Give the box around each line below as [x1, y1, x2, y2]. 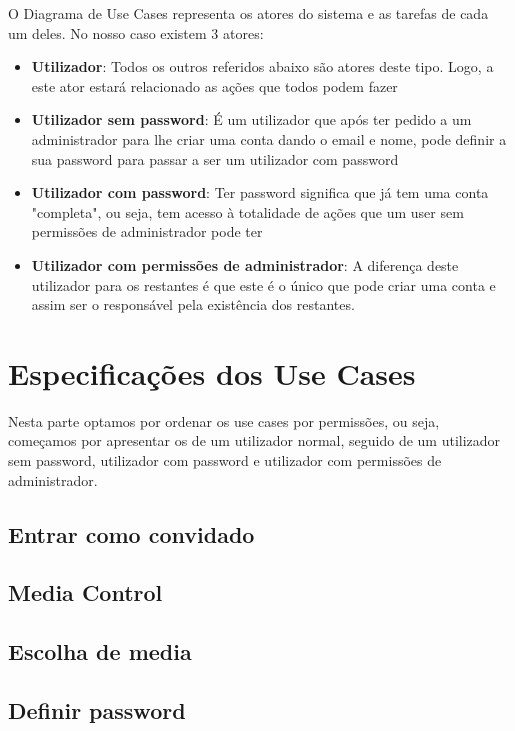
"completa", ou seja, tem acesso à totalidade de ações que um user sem [31, 201, 464, 222]
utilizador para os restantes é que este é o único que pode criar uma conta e [31, 274, 496, 295]
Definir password [8, 694, 186, 725]
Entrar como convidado [8, 518, 255, 549]
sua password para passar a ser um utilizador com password [31, 148, 399, 169]
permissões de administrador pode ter [31, 221, 263, 242]
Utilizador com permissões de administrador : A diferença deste [31, 254, 459, 275]
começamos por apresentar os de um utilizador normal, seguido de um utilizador [8, 430, 501, 451]
